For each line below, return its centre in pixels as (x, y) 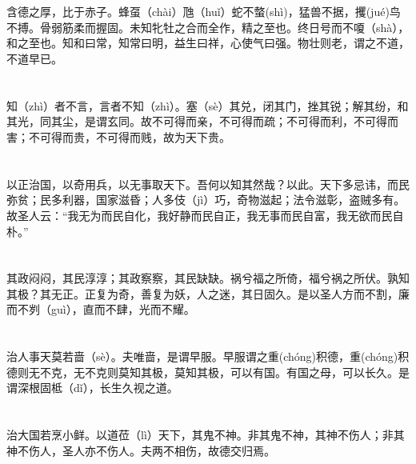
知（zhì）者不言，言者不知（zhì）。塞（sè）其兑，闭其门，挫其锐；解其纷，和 (208, 105)
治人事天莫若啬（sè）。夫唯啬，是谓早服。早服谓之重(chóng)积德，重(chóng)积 (208, 356)
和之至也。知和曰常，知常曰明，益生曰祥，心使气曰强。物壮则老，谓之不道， (208, 43)
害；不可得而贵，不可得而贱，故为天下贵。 (118, 136)
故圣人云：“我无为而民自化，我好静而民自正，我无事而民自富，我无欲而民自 (205, 215)
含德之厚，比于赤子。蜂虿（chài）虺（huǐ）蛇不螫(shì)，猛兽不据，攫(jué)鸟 (204, 12)
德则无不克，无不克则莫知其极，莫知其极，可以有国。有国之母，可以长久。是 (208, 372)
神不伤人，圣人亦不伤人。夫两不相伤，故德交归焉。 (141, 450)
